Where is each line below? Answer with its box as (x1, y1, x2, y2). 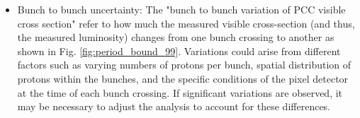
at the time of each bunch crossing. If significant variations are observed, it (17, 85, 343, 100)
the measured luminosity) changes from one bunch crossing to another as (17, 30, 334, 45)
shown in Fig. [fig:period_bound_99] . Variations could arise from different (17, 43, 341, 58)
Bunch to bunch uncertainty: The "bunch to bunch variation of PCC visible (17, 2, 346, 16)
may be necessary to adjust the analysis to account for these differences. (17, 99, 331, 114)
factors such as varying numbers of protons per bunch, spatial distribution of (17, 57, 351, 72)
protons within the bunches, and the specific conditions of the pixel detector (17, 71, 349, 85)
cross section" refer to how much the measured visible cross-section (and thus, (17, 16, 355, 30)
